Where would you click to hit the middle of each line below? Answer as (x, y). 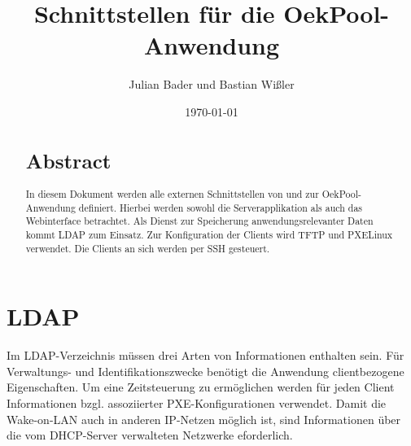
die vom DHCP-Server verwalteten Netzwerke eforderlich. (150, 435)
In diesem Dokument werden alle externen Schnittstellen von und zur (172, 194)
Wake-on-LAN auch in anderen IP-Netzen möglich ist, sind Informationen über (204, 419)
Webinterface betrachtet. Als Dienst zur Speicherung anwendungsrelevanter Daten (199, 221)
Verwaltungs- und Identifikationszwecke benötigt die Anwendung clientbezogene (205, 371)
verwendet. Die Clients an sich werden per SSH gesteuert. (148, 248)
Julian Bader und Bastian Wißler (212, 84)
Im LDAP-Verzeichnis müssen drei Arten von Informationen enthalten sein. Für (205, 355)
